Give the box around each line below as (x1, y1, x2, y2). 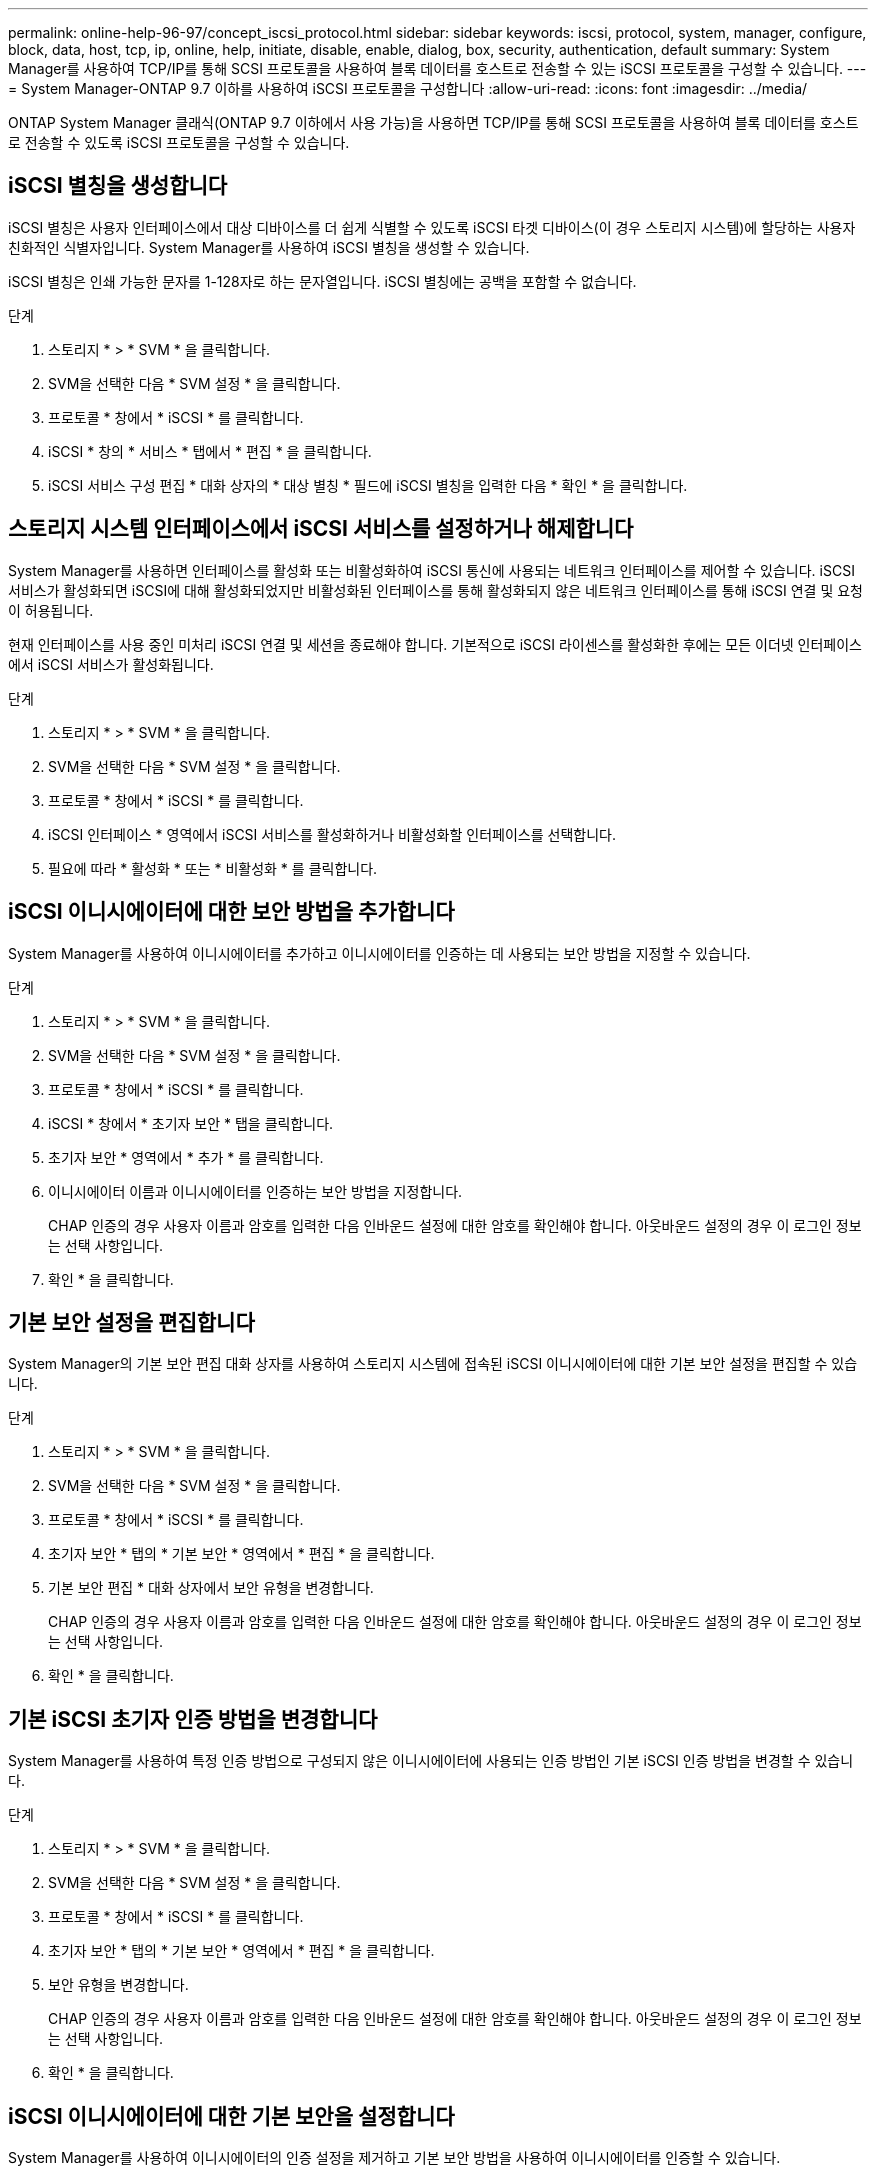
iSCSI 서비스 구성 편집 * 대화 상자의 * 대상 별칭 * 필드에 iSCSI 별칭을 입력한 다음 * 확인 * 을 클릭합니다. (48, 476, 688, 494)
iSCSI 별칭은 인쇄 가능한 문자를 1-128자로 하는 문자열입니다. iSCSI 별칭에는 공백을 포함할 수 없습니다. (8, 272, 637, 290)
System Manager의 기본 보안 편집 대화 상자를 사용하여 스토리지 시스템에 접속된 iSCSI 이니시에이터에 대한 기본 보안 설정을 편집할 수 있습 (8, 1355, 858, 1373)
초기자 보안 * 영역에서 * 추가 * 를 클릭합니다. (48, 1148, 324, 1166)
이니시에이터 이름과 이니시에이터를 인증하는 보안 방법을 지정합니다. (48, 1182, 463, 1200)
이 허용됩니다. (8, 601, 94, 619)
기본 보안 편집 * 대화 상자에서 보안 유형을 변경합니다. (48, 1579, 374, 1597)
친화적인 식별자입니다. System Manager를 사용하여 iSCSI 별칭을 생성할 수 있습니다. (8, 238, 530, 256)
